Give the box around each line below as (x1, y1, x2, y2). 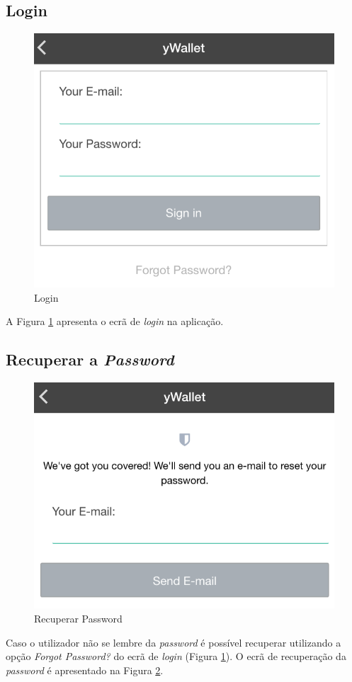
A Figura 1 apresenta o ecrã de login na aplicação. (6, 314, 224, 329)
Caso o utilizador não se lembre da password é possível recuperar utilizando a (6, 635, 341, 649)
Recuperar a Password (6, 348, 174, 370)
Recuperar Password (34, 611, 123, 626)
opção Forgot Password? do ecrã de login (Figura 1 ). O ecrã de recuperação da (6, 649, 346, 664)
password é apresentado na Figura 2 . (6, 662, 164, 677)
